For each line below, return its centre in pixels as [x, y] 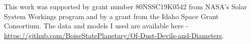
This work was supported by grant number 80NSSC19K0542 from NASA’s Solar [125, 6]
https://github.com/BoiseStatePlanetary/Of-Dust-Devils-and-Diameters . [114, 35]
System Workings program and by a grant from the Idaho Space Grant [111, 16]
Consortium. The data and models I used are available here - [96, 26]
